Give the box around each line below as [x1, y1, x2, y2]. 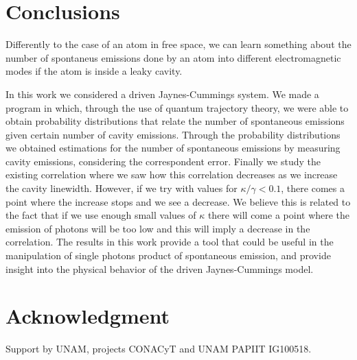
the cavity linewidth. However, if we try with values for [5, 181, 238, 195]
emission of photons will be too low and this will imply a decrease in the [5, 221, 310, 235]
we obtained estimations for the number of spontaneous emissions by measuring [5, 141, 341, 155]
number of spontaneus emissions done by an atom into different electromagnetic [5, 50, 341, 64]
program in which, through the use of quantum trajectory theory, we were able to [5, 100, 349, 115]
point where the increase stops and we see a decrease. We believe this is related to [5, 194, 351, 208]
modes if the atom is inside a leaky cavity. [5, 64, 183, 78]
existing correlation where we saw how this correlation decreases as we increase [5, 167, 338, 182]
